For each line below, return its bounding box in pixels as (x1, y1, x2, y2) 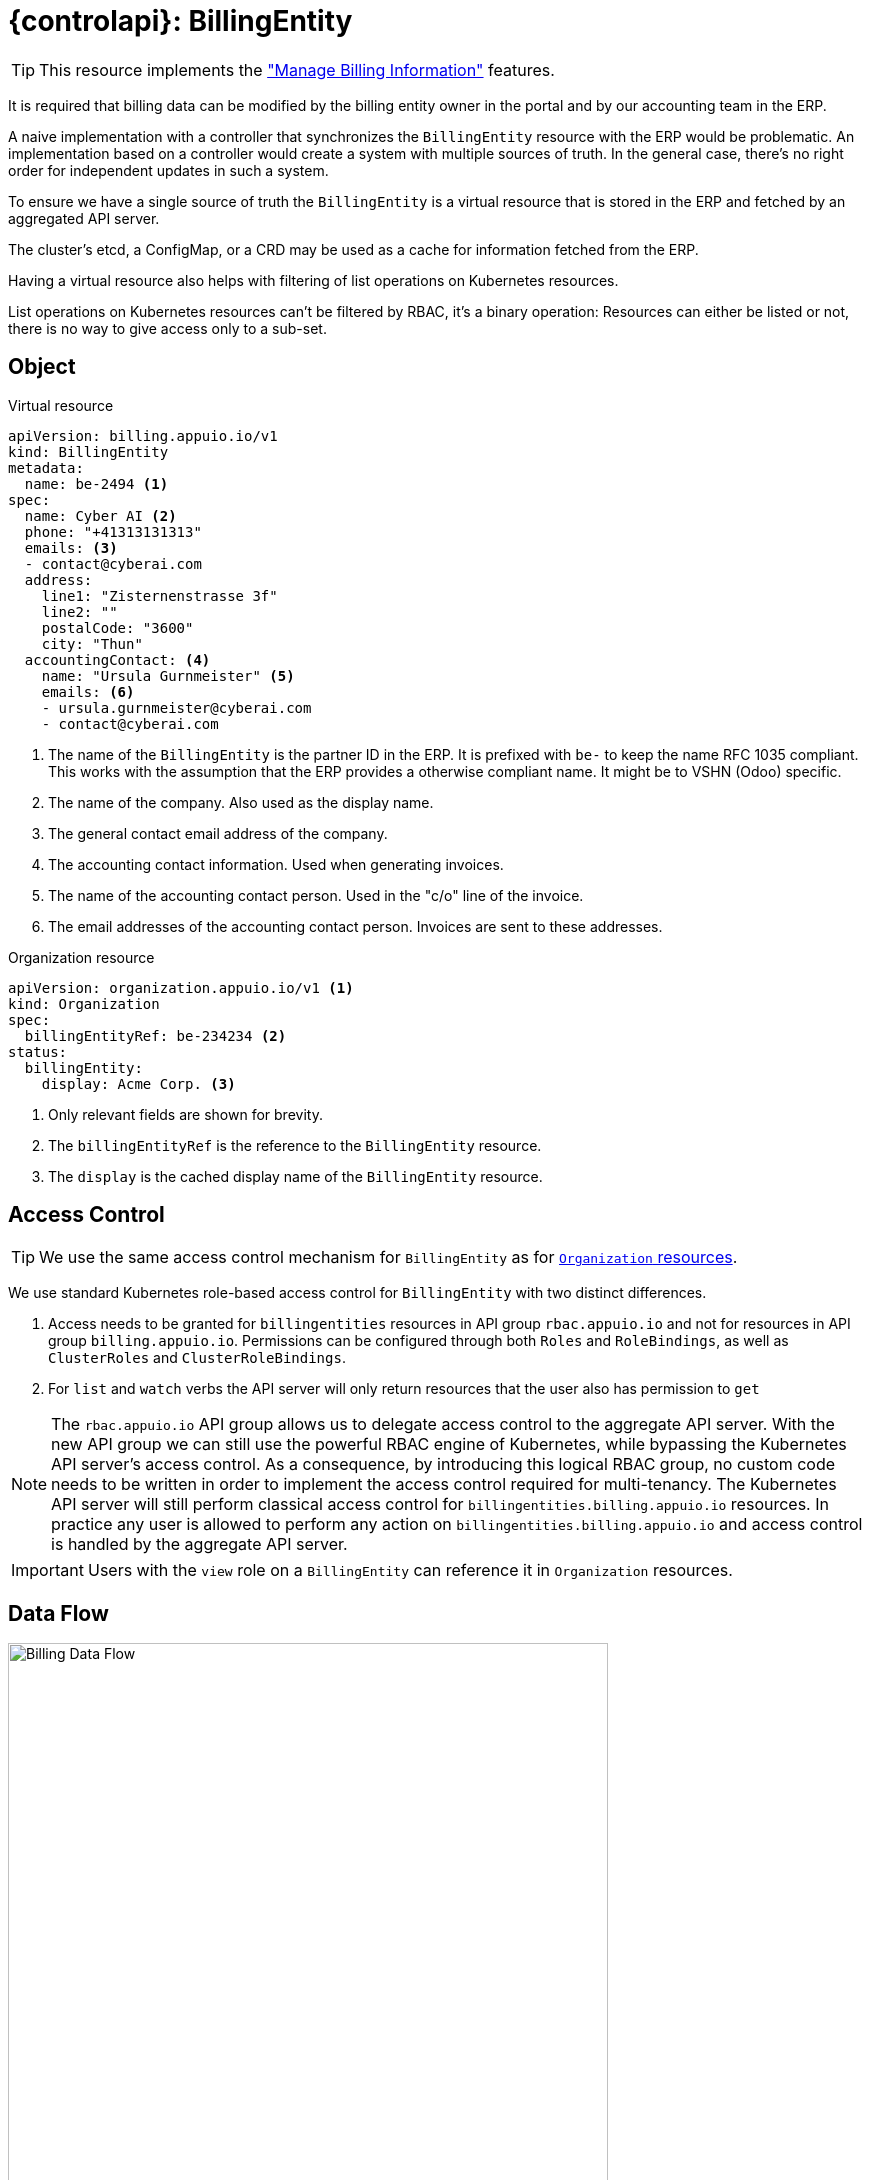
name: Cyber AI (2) (24, 507, 177, 524)
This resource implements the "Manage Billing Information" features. (39, 59, 555, 80)
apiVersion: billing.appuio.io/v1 (8, 427, 278, 444)
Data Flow (8, 1600, 109, 1626)
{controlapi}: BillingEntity (8, 4, 353, 38)
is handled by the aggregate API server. (51, 1534, 348, 1555)
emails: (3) (24, 539, 118, 556)
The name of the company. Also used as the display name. (48, 793, 434, 811)
